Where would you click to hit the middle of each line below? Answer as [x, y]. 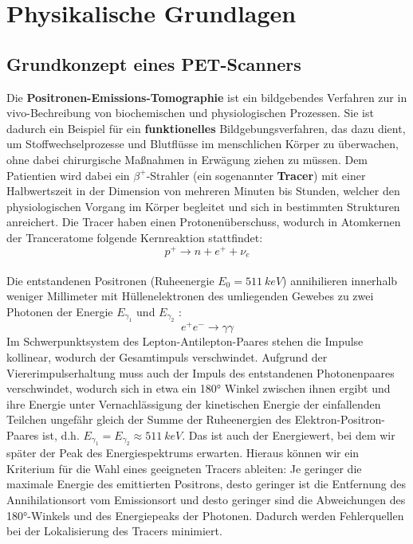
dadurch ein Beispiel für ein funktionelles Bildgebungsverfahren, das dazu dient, [206, 128]
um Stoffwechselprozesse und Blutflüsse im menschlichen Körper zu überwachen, [203, 144]
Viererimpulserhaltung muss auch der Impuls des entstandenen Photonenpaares [201, 372]
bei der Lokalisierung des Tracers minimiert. [114, 531]
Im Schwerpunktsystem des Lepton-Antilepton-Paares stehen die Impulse [185, 341]
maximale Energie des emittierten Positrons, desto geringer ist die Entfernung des [206, 484]
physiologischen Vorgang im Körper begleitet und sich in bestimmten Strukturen [203, 206]
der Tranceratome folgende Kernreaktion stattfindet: [135, 237]
